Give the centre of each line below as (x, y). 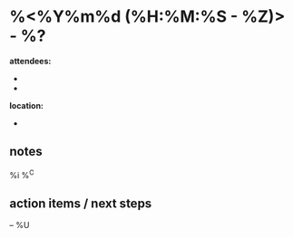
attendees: (30, 61)
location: (26, 105)
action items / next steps (81, 203)
